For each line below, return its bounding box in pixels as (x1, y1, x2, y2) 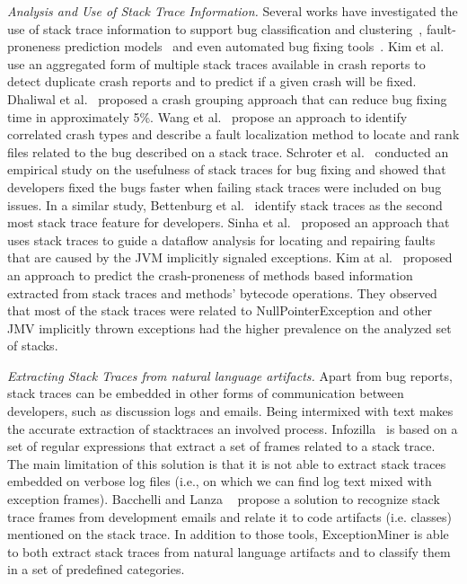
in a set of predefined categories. (7, 560, 185, 579)
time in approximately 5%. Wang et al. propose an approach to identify (7, 107, 408, 126)
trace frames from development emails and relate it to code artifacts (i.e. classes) (7, 507, 452, 526)
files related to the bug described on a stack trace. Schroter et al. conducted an (7, 142, 449, 161)
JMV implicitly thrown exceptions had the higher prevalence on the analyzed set (7, 318, 452, 337)
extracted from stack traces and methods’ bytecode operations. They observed (7, 283, 437, 302)
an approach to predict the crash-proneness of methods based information (7, 265, 413, 284)
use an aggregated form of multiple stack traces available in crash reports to (7, 54, 426, 73)
